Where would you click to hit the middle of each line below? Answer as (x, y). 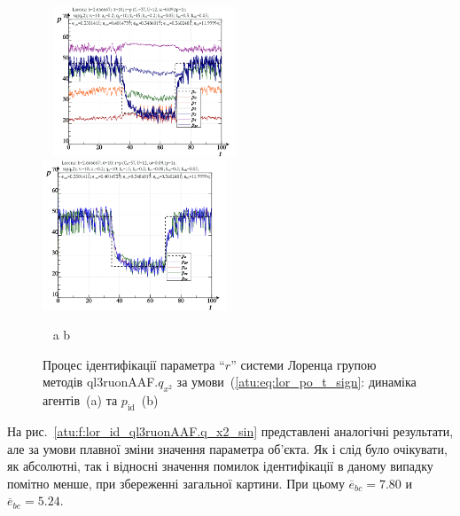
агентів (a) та (80, 400)
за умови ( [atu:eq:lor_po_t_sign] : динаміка (296, 382)
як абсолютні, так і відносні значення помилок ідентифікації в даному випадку (220, 466)
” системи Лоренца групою (304, 364)
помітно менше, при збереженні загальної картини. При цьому (176, 483)
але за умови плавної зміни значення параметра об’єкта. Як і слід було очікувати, (227, 448)
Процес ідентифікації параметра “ (134, 364)
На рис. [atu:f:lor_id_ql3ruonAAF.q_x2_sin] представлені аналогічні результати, (230, 431)
